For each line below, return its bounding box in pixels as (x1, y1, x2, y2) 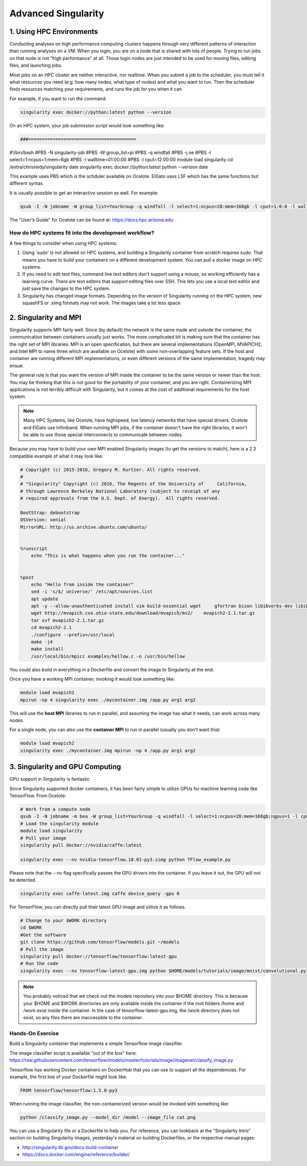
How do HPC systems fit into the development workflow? (9, 229, 155, 236)
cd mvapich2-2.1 (31, 625, 72, 630)
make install (31, 646, 64, 652)
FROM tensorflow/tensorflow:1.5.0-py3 (20, 1088, 118, 1094)
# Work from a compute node (20, 806, 91, 812)
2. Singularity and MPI (9, 313, 81, 322)
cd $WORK (20, 925, 42, 931)
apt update (31, 596, 58, 602)
